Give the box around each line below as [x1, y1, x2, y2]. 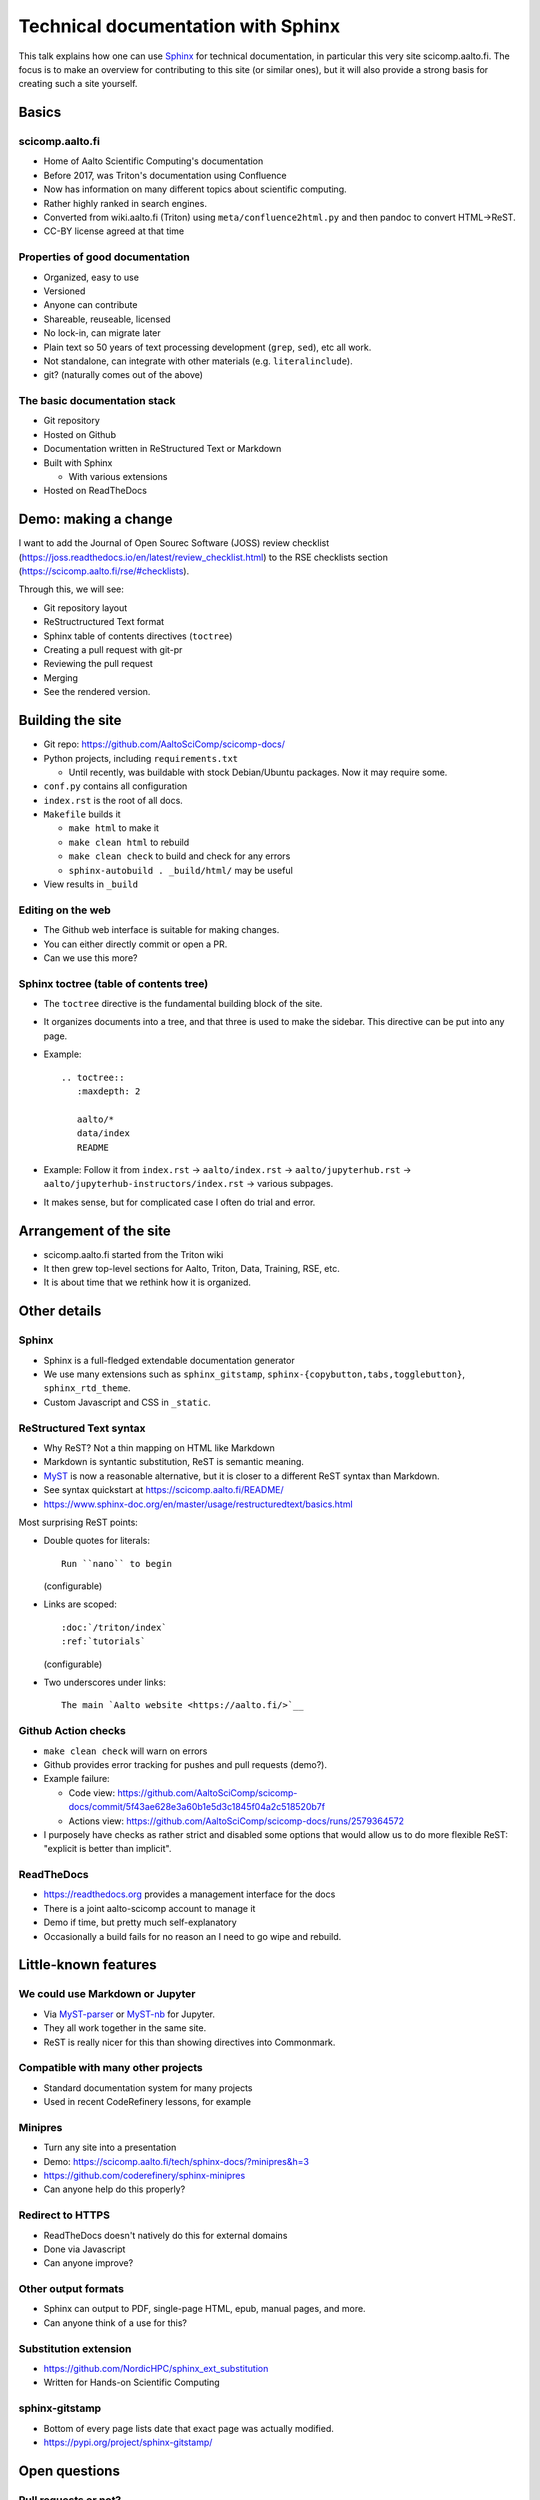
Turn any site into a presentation [43, 2141, 177, 2154]
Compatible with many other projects [18, 2061, 204, 2075]
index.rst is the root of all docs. [43, 794, 184, 806]
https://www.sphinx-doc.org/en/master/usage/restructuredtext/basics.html [43, 1498, 354, 1510]
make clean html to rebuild [68, 836, 190, 848]
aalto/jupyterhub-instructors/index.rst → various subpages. [43, 1178, 334, 1190]
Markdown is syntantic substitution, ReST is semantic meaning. [43, 1456, 305, 1468]
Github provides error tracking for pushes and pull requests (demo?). [43, 1758, 328, 1770]
